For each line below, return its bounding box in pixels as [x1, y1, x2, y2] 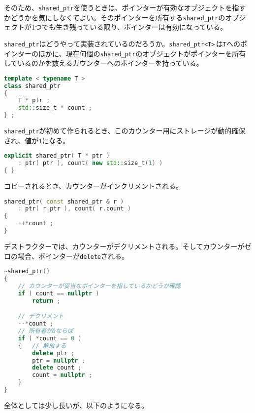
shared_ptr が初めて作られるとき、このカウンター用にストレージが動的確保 [4, 125, 246, 136]
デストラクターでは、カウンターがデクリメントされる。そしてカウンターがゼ [4, 241, 252, 251]
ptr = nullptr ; [32, 357, 85, 364]
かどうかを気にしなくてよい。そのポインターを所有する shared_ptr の [4, 12, 225, 22]
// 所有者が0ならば [18, 328, 73, 334]
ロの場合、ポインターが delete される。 [4, 250, 128, 261]
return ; [32, 297, 61, 304]
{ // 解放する [18, 342, 66, 349]
